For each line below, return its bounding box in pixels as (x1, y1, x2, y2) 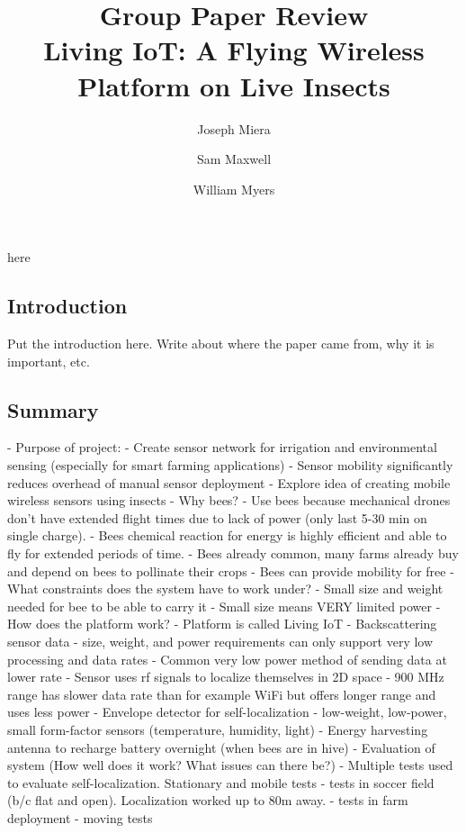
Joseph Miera (197, 119, 271, 138)
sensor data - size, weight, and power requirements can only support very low (7, 632, 434, 650)
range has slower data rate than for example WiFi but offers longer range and (7, 684, 436, 703)
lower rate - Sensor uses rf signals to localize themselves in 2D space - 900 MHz (7, 667, 444, 686)
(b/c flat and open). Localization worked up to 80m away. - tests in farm (7, 791, 408, 810)
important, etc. (7, 351, 90, 370)
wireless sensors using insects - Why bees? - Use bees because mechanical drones (7, 491, 451, 510)
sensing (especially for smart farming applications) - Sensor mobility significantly (7, 456, 453, 475)
